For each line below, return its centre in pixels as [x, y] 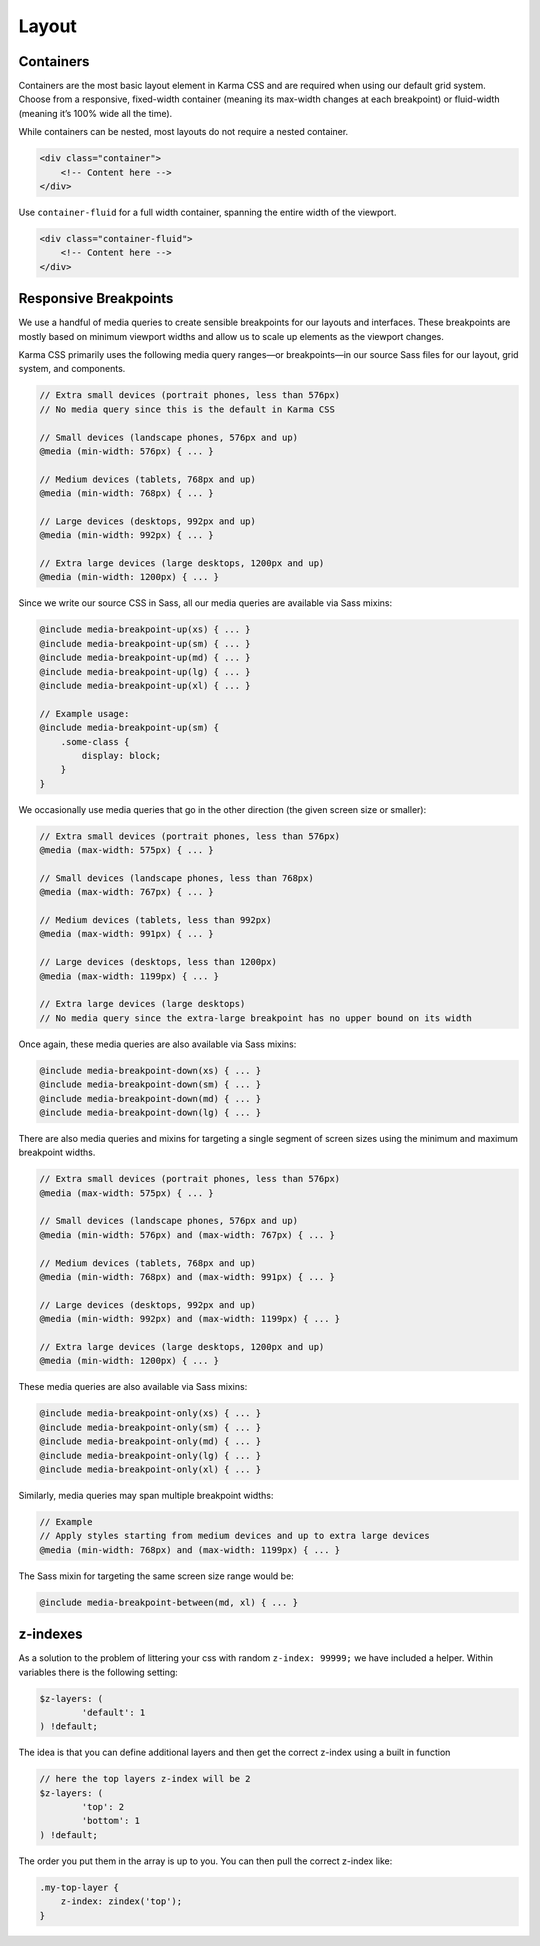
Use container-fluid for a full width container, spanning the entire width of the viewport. [207, 212]
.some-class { [95, 741]
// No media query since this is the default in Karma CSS [187, 409]
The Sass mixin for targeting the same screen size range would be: [156, 1576]
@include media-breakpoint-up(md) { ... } [145, 658]
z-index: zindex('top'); [121, 1901]
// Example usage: [84, 713]
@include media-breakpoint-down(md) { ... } [150, 1098]
